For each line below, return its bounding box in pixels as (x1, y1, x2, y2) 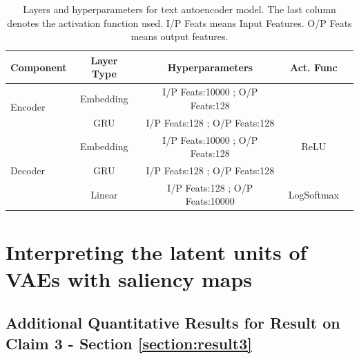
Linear (90, 187, 118, 201)
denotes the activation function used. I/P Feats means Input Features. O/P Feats (7, 15, 352, 30)
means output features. (130, 29, 229, 44)
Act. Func (289, 59, 338, 74)
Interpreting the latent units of (6, 237, 307, 266)
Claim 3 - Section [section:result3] (6, 332, 252, 353)
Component (10, 59, 67, 74)
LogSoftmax (288, 187, 339, 201)
